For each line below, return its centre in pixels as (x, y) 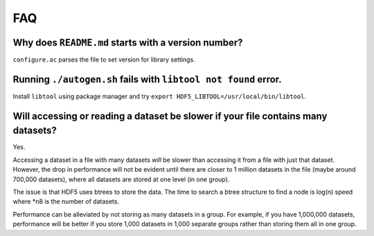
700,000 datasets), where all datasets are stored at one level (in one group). (121, 179)
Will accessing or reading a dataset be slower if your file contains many (170, 116)
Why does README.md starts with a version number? (128, 43)
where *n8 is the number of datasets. (66, 201)
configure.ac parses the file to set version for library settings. (104, 60)
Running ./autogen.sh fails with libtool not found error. (147, 79)
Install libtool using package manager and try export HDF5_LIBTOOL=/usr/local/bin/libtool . (160, 96)
